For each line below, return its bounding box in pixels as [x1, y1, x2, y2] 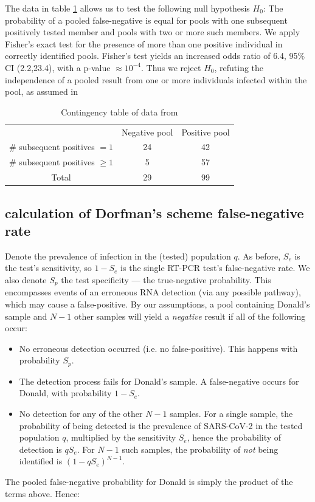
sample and [5, 309, 47, 322]
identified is [19, 455, 63, 467]
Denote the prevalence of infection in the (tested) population [5, 249, 231, 262]
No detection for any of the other [19, 407, 143, 420]
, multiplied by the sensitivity [66, 431, 176, 444]
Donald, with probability [19, 387, 112, 399]
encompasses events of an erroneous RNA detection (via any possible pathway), [5, 286, 301, 298]
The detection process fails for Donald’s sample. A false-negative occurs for [19, 374, 299, 387]
